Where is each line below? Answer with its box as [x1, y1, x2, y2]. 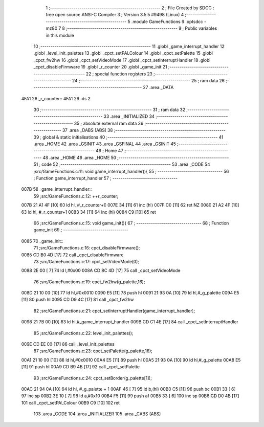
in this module [45, 32, 74, 38]
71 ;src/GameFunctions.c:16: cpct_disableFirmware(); [33, 245, 140, 251]
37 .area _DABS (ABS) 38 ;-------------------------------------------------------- [62, 127, 226, 133]
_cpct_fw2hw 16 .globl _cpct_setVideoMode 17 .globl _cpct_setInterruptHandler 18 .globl [33, 57, 211, 63]
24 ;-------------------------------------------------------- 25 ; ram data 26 [72, 77, 225, 83]
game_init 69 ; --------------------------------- [33, 227, 129, 233]
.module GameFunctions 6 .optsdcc [131, 19, 203, 24]
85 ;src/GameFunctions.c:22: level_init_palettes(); [33, 330, 133, 336]
